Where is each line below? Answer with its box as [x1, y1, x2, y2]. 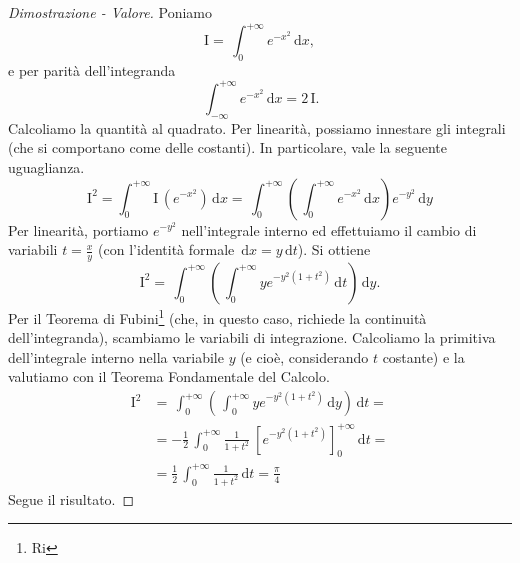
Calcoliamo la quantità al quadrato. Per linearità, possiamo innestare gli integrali [8, 117, 506, 138]
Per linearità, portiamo [8, 219, 149, 240]
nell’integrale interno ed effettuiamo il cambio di [181, 219, 477, 240]
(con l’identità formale [98, 239, 235, 260]
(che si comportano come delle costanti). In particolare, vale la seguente [8, 137, 447, 158]
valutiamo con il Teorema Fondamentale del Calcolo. [8, 366, 330, 387]
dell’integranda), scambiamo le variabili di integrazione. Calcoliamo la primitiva [8, 327, 496, 348]
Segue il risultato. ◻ [8, 488, 135, 509]
